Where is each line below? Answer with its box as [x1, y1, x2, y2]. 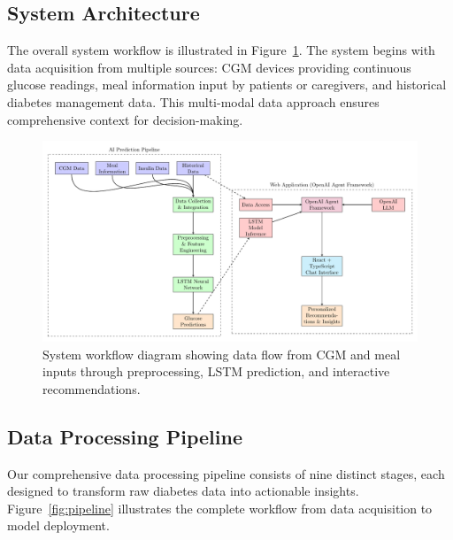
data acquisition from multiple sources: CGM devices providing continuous [7, 58, 411, 76]
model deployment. [7, 516, 110, 535]
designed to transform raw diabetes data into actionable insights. [7, 482, 359, 500]
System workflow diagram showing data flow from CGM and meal [42, 344, 401, 363]
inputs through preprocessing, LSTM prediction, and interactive [42, 362, 390, 381]
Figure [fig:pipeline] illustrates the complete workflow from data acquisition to [7, 498, 433, 517]
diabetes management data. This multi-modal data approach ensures [7, 92, 380, 111]
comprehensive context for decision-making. [7, 110, 243, 128]
